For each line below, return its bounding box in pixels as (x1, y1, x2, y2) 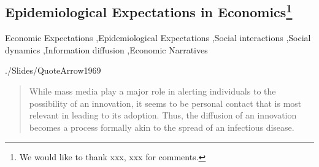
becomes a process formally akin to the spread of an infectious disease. (29, 120, 294, 133)
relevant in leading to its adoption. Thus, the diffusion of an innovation (29, 109, 297, 122)
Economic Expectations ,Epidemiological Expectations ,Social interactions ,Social (5, 31, 311, 44)
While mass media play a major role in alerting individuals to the (29, 84, 276, 97)
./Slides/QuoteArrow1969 (5, 64, 101, 77)
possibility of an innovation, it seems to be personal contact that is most (29, 96, 302, 109)
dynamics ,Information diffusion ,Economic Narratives (5, 43, 208, 56)
